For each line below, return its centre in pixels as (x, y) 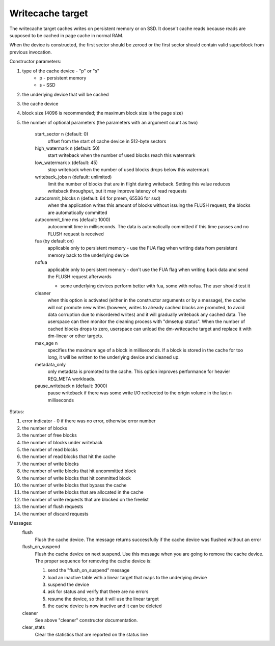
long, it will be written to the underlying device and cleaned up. (114, 357)
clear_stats (34, 627)
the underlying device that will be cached (65, 94)
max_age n (46, 343)
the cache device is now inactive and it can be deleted (105, 606)
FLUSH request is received (76, 234)
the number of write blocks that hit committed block (76, 478)
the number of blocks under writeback (62, 442)
